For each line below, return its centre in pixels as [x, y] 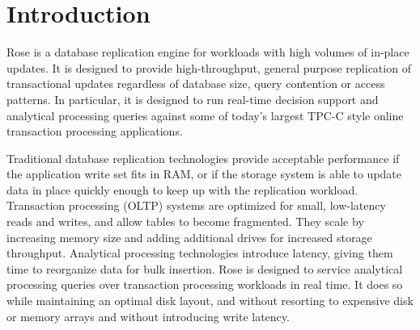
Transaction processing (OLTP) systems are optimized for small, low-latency [196, 205]
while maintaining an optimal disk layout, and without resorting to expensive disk [210, 301]
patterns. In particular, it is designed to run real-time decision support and [193, 99]
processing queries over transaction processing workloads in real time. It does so [205, 284]
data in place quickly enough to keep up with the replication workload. [182, 189]
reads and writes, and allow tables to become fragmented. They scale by [185, 221]
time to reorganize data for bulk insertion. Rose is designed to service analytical [205, 268]
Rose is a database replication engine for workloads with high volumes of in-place [208, 52]
